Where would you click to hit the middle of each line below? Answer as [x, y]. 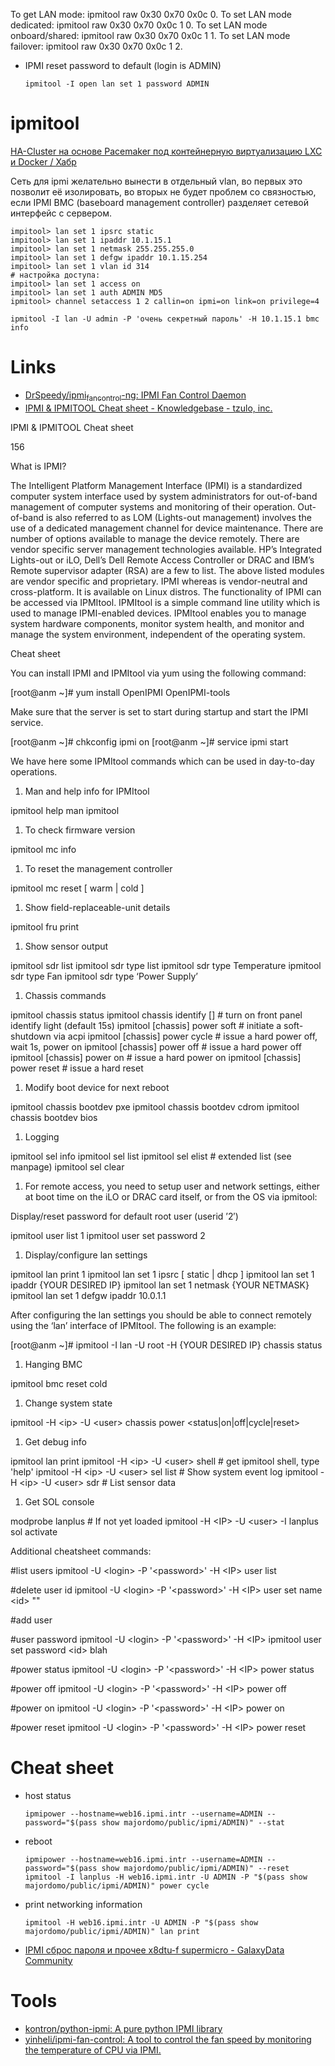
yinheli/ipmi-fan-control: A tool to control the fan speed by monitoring [168, 2039]
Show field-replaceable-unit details [97, 907]
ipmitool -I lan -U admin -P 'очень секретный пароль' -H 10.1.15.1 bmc [165, 319]
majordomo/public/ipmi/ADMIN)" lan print [112, 1931]
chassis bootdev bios [54, 1117]
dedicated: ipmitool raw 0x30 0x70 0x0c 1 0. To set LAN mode [139, 25]
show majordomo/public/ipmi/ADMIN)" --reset [195, 1868]
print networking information [83, 1904]
